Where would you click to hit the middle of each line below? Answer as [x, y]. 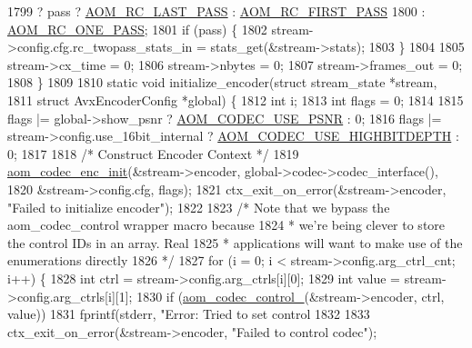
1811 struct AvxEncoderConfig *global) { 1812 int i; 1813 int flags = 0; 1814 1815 [236, 99]
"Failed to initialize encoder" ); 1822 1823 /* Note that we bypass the [199, 207]
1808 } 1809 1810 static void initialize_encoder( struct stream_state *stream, [222, 82]
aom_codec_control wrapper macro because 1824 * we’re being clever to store [226, 225]
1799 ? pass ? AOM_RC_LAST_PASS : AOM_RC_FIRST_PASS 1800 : [216, 11]
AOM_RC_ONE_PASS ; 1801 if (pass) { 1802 [137, 29]
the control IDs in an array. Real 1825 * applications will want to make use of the [235, 242]
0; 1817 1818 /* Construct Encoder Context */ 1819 [153, 153]
